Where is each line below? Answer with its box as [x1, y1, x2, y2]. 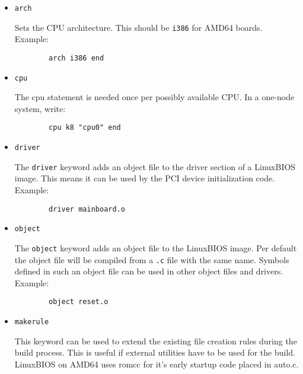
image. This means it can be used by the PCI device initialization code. [14, 172, 275, 184]
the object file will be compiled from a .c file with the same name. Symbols [14, 253, 289, 266]
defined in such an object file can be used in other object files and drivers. [14, 265, 283, 277]
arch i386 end [49, 53, 104, 62]
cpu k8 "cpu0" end [49, 123, 121, 132]
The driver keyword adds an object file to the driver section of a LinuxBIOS [14, 160, 296, 172]
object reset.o [49, 298, 109, 306]
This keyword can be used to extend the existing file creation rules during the [14, 334, 297, 347]
